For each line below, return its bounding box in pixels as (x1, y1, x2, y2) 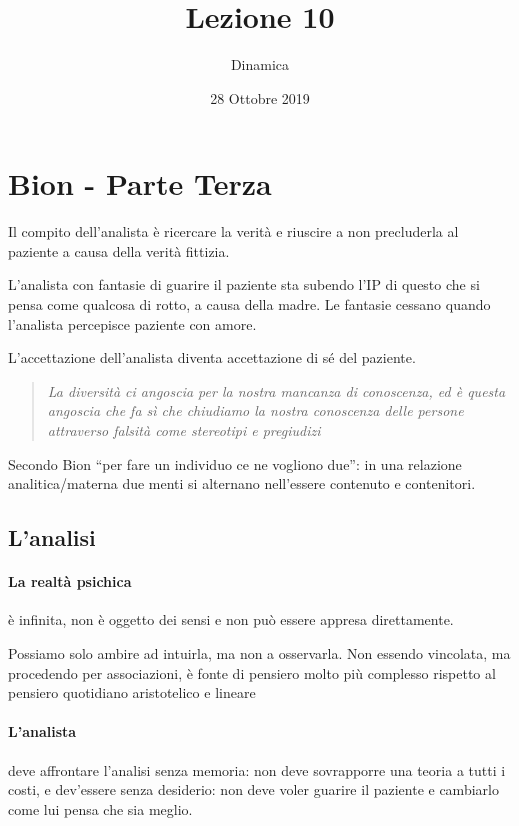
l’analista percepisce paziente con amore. (8, 313, 257, 334)
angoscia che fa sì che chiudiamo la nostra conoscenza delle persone (47, 400, 464, 421)
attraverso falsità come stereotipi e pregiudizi (47, 420, 321, 440)
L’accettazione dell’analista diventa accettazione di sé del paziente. (8, 347, 416, 368)
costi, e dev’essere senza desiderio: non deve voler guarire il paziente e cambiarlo (8, 779, 499, 800)
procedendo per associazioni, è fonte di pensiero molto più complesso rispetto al (8, 662, 496, 683)
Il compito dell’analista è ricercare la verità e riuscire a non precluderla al (8, 221, 459, 242)
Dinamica (230, 54, 290, 75)
